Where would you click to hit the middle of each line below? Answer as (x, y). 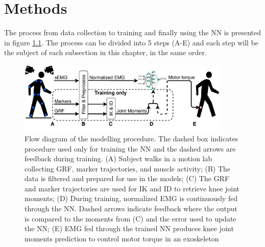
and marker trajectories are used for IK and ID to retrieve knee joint (132, 188)
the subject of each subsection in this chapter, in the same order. (105, 52)
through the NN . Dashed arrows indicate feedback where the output (131, 208)
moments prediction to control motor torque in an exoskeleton (122, 238)
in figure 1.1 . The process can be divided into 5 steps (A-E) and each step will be (131, 42)
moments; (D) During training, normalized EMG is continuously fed (131, 198)
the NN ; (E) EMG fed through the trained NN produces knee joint (129, 228)
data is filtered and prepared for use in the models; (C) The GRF (127, 178)
